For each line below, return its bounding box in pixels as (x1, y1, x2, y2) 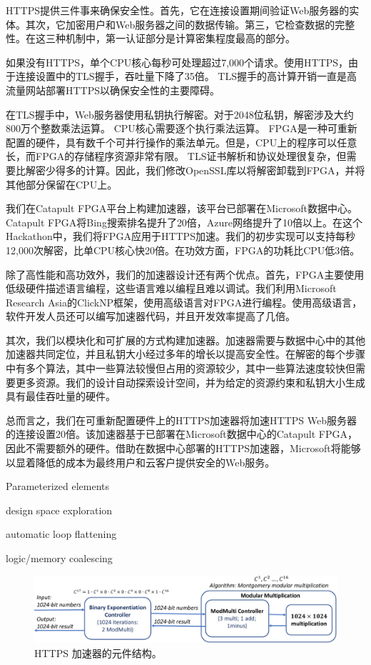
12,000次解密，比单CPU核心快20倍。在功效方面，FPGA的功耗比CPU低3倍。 (6, 242, 360, 257)
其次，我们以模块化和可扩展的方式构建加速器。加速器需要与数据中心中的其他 (6, 332, 365, 347)
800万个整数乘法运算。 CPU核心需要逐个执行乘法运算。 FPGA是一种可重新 (6, 121, 357, 136)
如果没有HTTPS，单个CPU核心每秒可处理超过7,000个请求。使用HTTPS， (6, 54, 349, 69)
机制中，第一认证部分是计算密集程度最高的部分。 (65, 31, 295, 46)
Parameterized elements (6, 479, 109, 494)
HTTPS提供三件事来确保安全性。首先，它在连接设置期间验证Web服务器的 (6, 3, 350, 17)
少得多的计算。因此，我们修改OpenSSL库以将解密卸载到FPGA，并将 (45, 162, 365, 177)
